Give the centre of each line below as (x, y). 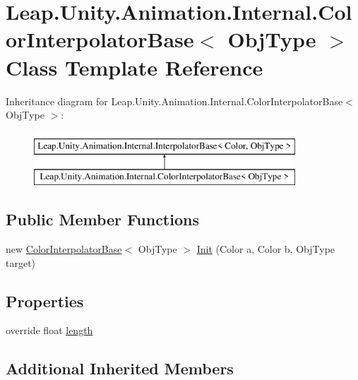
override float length (49, 330)
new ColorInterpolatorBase (64, 249)
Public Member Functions (102, 219)
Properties (45, 301)
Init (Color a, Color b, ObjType (266, 249)
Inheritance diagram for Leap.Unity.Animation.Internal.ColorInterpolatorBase (174, 101)
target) (21, 262)
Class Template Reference (135, 67)
